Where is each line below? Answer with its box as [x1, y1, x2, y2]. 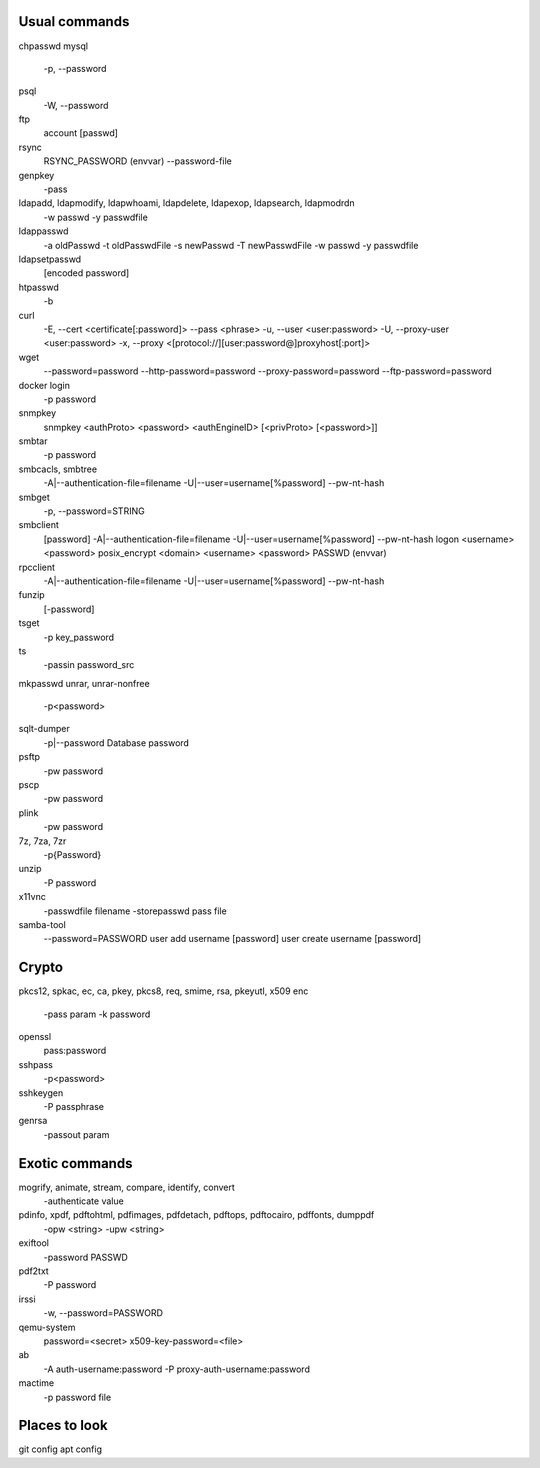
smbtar [18, 435, 49, 447]
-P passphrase [43, 1100, 105, 1112]
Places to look [18, 1417, 109, 1434]
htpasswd [18, 281, 59, 293]
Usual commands [18, 13, 130, 30]
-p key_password [43, 631, 115, 643]
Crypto [18, 959, 64, 976]
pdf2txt [18, 1265, 49, 1277]
